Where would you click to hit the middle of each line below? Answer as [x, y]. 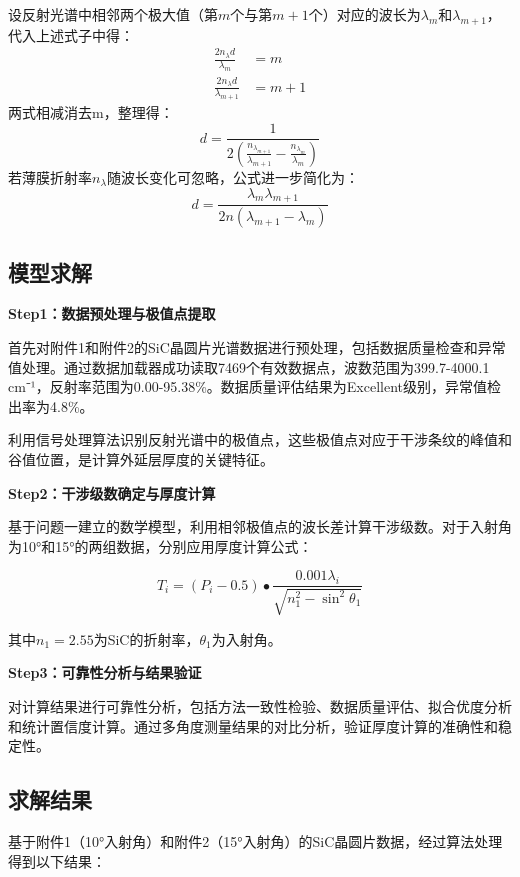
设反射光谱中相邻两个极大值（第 [113, 14]
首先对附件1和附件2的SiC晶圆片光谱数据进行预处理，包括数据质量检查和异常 [257, 347]
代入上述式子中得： [71, 34]
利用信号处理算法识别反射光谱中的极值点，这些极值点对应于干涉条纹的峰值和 [260, 439]
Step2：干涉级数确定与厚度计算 [112, 492]
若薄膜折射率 [50, 176]
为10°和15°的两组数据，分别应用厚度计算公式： [160, 545]
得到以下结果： [57, 860]
